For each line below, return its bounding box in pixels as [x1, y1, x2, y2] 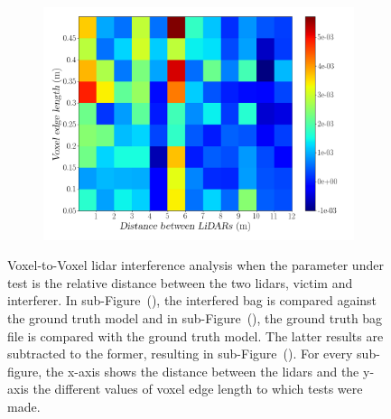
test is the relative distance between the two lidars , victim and [7, 273, 353, 292]
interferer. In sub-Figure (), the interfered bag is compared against [7, 291, 377, 310]
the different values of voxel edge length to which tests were [33, 379, 363, 398]
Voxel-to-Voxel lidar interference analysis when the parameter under [7, 256, 384, 275]
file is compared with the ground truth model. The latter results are [7, 326, 384, 345]
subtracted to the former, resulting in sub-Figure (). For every [7, 344, 353, 363]
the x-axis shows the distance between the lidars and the [45, 361, 359, 380]
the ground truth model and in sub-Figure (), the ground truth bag [7, 308, 383, 327]
